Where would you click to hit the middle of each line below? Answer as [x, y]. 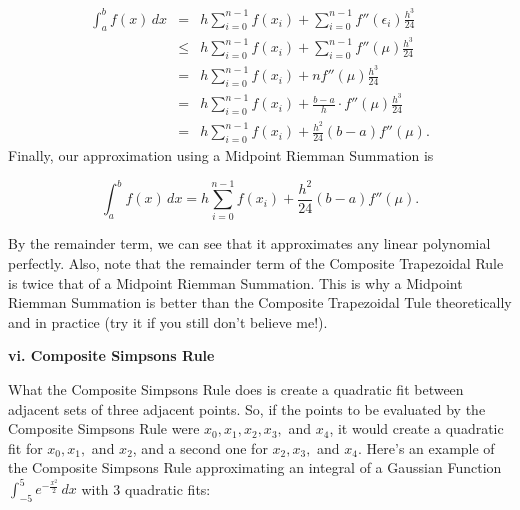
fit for [25, 447]
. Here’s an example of [426, 447]
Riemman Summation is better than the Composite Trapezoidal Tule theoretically [260, 302]
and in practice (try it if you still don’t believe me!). [168, 321]
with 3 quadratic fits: [146, 488]
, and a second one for [200, 447]
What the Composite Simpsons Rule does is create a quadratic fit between [236, 388]
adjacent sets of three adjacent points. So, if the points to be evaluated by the [247, 408]
